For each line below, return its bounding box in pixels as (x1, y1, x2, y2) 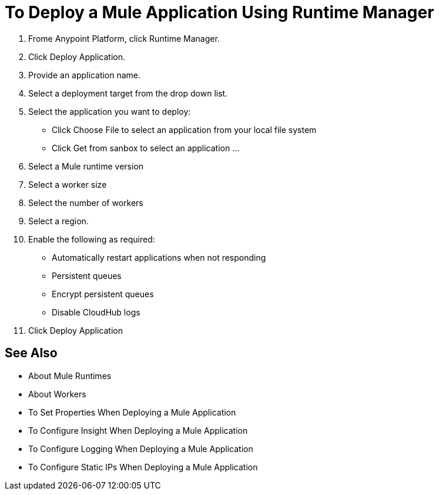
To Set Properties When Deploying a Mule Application (28, 407, 236, 417)
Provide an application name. (28, 69, 141, 80)
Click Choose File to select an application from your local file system (52, 124, 317, 135)
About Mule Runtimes (28, 370, 112, 381)
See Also (5, 345, 58, 361)
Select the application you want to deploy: (28, 106, 191, 117)
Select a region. (28, 215, 89, 226)
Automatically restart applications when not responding (52, 252, 266, 263)
